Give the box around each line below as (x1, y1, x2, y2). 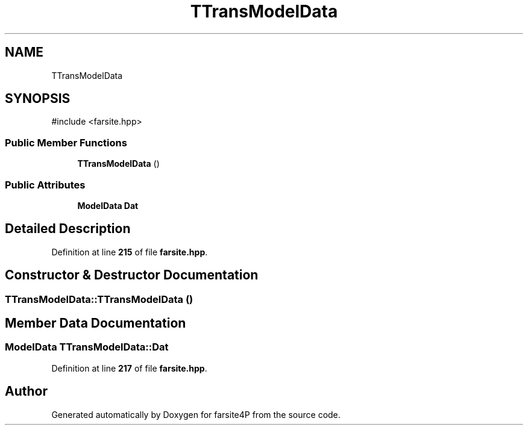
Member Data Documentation (5, 316, 186, 331)
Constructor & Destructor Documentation (5, 267, 259, 283)
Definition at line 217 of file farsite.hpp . (51, 363, 207, 373)
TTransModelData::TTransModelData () (5, 293, 193, 305)
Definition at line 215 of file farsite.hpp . (51, 246, 208, 257)
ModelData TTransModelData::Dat (5, 341, 169, 354)
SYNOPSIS (5, 91, 71, 107)
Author (5, 384, 48, 399)
